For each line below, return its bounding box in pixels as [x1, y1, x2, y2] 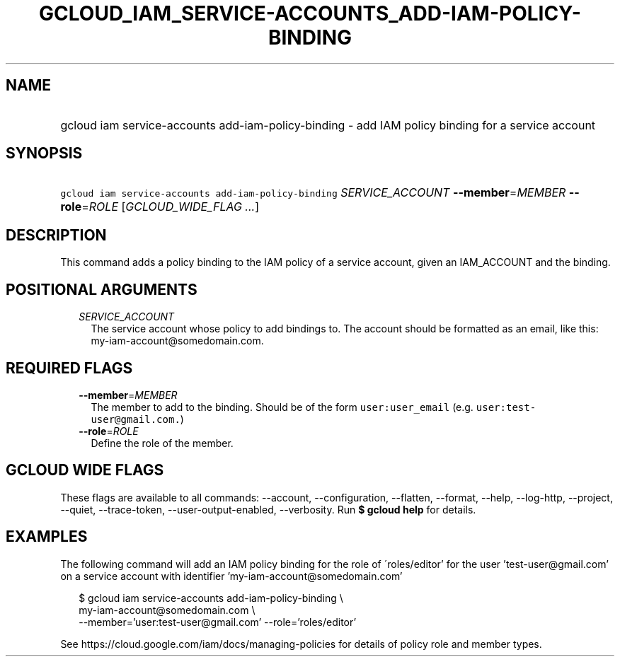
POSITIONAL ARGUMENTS [6, 280, 197, 298]
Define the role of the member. [91, 436, 234, 449]
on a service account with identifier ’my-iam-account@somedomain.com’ [60, 569, 403, 582]
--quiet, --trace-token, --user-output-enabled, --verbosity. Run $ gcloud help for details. [60, 503, 476, 516]
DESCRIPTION [6, 226, 107, 244]
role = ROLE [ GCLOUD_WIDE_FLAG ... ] [60, 199, 260, 214]
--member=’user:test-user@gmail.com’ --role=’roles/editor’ [79, 615, 357, 628]
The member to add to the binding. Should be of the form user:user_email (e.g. [91, 400, 473, 413]
